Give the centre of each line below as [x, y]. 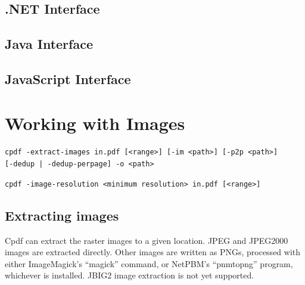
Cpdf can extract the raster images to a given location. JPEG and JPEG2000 [147, 240]
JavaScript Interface [68, 78]
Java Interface [49, 44]
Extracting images [62, 215]
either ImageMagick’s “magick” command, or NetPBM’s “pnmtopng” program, [149, 263]
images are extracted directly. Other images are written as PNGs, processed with [153, 252]
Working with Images [95, 123]
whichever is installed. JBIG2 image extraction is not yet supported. [130, 275]
